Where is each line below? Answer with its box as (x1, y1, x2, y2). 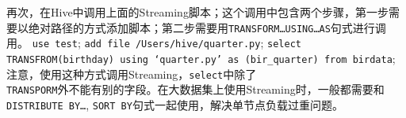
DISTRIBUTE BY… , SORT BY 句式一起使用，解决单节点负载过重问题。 (6, 96, 343, 112)
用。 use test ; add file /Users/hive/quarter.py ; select (6, 35, 301, 51)
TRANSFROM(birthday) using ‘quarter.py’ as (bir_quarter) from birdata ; (6, 50, 396, 66)
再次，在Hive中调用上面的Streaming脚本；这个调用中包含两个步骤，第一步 (6, 4, 389, 20)
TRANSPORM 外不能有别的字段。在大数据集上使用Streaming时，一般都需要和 (6, 81, 385, 98)
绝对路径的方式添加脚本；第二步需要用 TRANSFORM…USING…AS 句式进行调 (28, 19, 386, 35)
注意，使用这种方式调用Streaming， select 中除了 (6, 65, 257, 82)
